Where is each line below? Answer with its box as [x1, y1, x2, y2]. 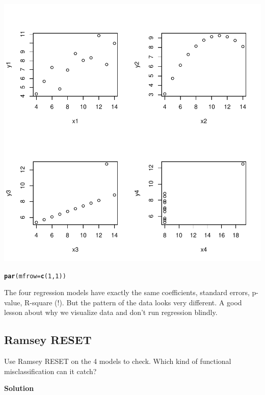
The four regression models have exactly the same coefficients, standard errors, [4, 287, 250, 298]
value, [4, 297, 22, 307]
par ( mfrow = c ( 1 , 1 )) [4, 272, 66, 280]
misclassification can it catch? [4, 365, 97, 376]
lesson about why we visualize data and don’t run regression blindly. [4, 307, 218, 318]
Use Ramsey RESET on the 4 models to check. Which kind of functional [4, 356, 231, 366]
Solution [4, 383, 34, 393]
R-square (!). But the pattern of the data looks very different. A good [24, 297, 242, 307]
